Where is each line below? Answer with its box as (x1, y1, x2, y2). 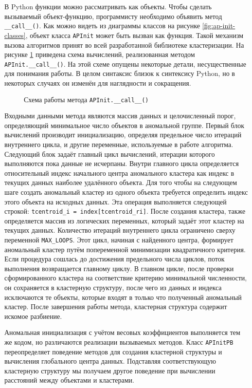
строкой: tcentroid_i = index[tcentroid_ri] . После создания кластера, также (4, 206, 246, 216)
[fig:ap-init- (202, 20, 235, 31)
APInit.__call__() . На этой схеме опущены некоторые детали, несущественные (4, 58, 246, 69)
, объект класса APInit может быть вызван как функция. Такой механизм (25, 30, 244, 40)
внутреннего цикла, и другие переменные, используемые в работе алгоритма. (4, 139, 234, 149)
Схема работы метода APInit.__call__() (24, 94, 149, 104)
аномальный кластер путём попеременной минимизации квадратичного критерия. (4, 244, 246, 254)
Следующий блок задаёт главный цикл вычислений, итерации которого (4, 148, 215, 159)
